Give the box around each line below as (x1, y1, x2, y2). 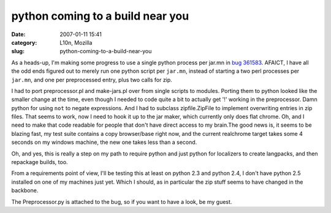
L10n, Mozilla (59, 39, 93, 46)
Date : (11, 31, 26, 38)
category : (11, 39, 37, 46)
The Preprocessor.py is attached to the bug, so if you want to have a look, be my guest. (11, 198, 232, 205)
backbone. (11, 187, 39, 194)
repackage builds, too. (11, 159, 68, 166)
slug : (11, 48, 25, 55)
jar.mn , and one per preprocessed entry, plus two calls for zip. (11, 76, 173, 83)
